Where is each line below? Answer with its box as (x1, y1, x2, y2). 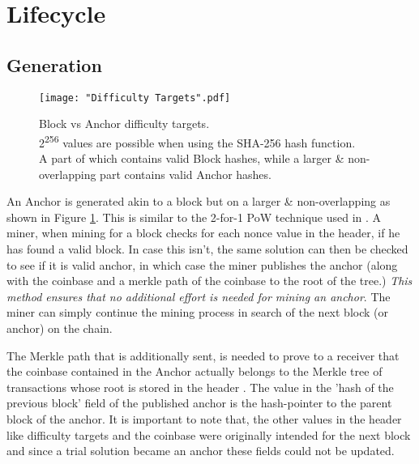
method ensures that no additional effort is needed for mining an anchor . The (6, 287, 391, 304)
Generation (6, 52, 102, 77)
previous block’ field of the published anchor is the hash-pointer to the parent (6, 394, 392, 411)
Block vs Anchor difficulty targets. (39, 115, 210, 132)
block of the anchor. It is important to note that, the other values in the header (6, 410, 402, 427)
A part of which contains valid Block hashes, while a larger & (39, 150, 344, 167)
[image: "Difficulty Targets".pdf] (39, 92, 231, 104)
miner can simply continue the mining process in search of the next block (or (6, 304, 389, 321)
